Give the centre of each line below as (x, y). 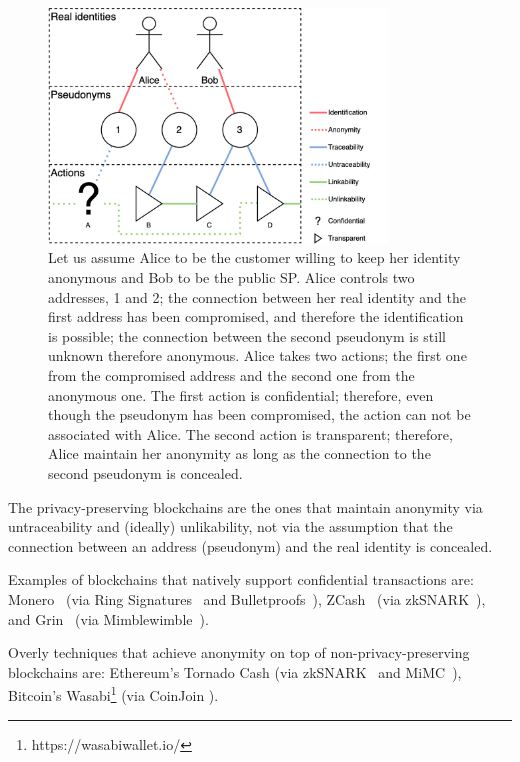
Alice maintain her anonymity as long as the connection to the (239, 453)
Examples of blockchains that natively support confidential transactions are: (241, 579)
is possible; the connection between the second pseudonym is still (247, 335)
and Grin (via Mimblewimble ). (108, 618)
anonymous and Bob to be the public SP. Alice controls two (231, 277)
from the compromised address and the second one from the (231, 375)
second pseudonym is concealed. (145, 472)
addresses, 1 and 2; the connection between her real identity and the (257, 296)
